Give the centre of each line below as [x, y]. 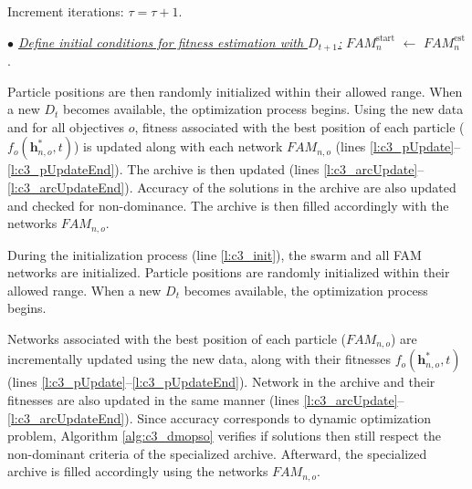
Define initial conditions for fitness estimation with [161, 42]
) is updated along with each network [178, 146]
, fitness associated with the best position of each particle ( [299, 126]
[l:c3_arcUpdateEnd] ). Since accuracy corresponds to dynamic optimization [220, 417]
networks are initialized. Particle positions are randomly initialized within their [229, 272]
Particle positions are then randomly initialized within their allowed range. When [235, 91]
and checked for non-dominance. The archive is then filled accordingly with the [228, 205]
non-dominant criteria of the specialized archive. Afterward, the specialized [217, 453]
